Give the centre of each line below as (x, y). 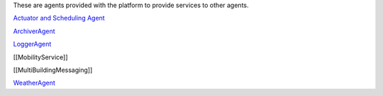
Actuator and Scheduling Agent (59, 18)
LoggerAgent (32, 44)
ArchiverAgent (34, 31)
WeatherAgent (34, 83)
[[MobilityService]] (40, 57)
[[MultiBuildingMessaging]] (53, 70)
